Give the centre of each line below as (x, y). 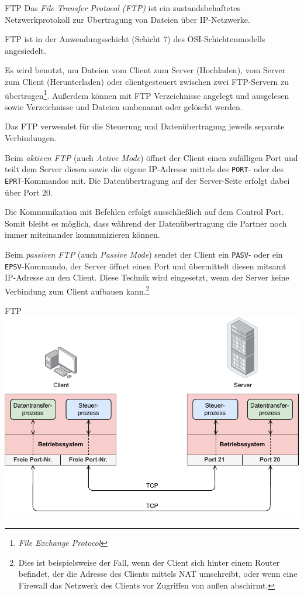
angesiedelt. (25, 50)
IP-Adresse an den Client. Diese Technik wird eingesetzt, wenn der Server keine (147, 277)
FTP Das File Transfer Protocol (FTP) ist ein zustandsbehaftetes (122, 8)
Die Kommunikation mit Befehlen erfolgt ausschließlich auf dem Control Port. (144, 212)
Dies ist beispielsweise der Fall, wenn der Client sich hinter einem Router (149, 562)
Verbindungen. (31, 138)
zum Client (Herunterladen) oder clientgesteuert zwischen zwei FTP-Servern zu (147, 81)
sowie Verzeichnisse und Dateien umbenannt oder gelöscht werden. (124, 106)
